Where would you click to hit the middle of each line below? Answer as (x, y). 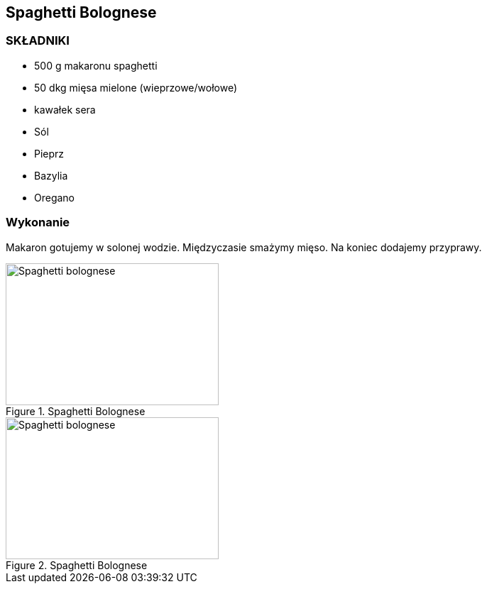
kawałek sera (65, 109)
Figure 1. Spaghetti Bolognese (76, 411)
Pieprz (49, 153)
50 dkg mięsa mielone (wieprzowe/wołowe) (136, 87)
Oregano (55, 197)
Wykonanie (38, 222)
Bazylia (51, 175)
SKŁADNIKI (38, 41)
